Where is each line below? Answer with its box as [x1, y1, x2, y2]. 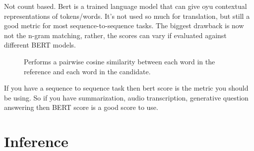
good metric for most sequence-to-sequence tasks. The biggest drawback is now [4, 20, 244, 31]
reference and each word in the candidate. [24, 66, 151, 76]
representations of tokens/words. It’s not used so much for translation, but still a [4, 10, 250, 21]
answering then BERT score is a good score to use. [4, 102, 158, 112]
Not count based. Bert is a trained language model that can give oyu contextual [4, 1, 247, 11]
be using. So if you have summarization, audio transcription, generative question [4, 92, 249, 102]
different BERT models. [4, 40, 76, 50]
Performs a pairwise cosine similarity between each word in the [24, 56, 215, 66]
